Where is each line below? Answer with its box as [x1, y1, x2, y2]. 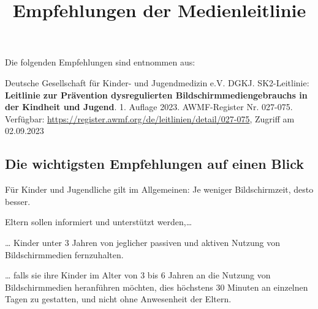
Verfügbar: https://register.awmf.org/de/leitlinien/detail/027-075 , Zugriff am [5, 112, 295, 125]
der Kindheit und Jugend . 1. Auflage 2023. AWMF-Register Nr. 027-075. [5, 100, 293, 113]
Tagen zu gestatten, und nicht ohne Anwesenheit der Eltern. [5, 292, 232, 305]
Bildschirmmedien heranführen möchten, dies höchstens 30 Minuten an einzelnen [5, 280, 308, 293]
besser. [5, 195, 31, 207]
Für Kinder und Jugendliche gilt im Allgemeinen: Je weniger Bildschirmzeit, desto [5, 183, 314, 196]
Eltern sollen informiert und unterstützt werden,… [5, 215, 192, 228]
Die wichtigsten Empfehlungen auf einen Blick [5, 154, 304, 173]
